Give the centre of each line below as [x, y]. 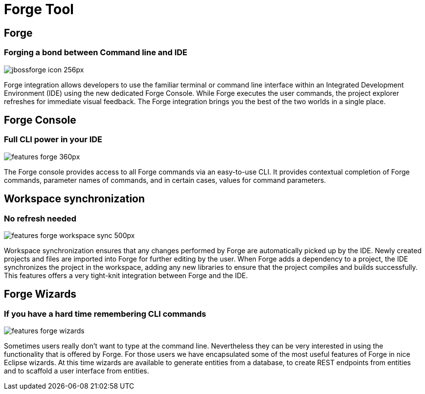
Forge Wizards [40, 294]
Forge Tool [39, 9]
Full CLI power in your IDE [53, 140]
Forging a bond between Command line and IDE [96, 53]
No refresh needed [40, 218]
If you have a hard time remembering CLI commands [105, 314]
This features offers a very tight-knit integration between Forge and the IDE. [126, 275]
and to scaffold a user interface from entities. [77, 371]
